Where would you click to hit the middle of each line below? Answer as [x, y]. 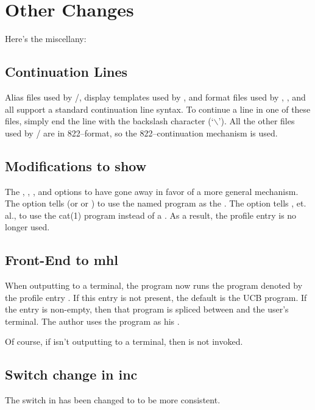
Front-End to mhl [62, 260]
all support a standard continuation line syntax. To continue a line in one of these [158, 109]
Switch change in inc [71, 374]
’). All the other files [257, 121]
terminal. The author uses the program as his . [92, 321]
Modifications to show [76, 165]
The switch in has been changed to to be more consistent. [113, 400]
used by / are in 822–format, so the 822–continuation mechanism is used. [141, 133]
